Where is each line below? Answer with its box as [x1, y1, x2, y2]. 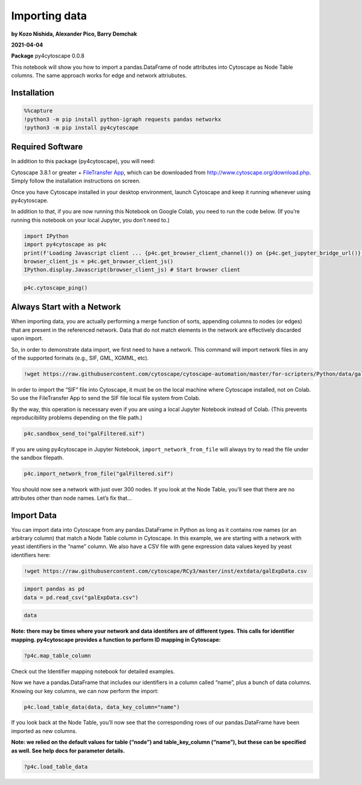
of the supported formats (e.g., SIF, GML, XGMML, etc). [11, 354, 149, 361]
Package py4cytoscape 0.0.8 [11, 52, 84, 60]
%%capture [24, 108, 53, 114]
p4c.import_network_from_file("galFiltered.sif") [24, 470, 174, 477]
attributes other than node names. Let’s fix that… [11, 494, 132, 502]
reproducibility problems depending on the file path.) [11, 414, 143, 421]
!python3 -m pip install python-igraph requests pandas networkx [24, 115, 221, 123]
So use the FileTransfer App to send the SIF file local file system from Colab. [11, 395, 201, 402]
